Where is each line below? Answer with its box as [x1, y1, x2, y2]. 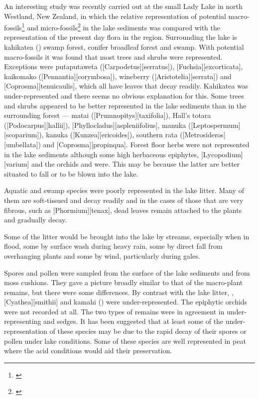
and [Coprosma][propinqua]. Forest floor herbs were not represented [43, 139, 250, 149]
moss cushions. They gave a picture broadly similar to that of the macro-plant [4, 277, 243, 288]
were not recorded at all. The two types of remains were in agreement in [4, 306, 225, 316]
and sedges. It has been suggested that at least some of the [43, 316, 224, 326]
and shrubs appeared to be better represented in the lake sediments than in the [4, 100, 247, 110]
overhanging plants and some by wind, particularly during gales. [4, 250, 200, 261]
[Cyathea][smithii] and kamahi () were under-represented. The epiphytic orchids [4, 297, 248, 307]
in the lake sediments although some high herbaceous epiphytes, [4, 149, 199, 159]
